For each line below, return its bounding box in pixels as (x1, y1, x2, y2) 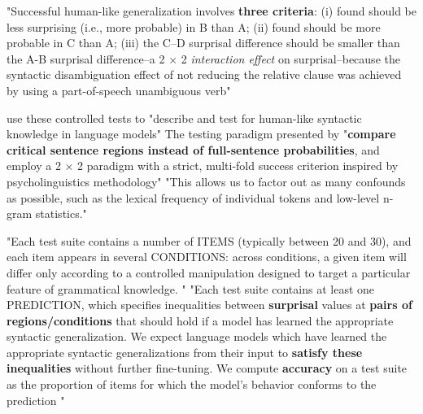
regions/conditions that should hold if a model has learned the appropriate (7, 312, 394, 329)
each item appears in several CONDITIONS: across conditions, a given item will (7, 248, 407, 265)
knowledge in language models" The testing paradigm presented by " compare (7, 125, 396, 142)
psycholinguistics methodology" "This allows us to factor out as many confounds (7, 172, 406, 190)
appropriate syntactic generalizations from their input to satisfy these (7, 343, 363, 360)
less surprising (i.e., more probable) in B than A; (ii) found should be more (7, 18, 381, 35)
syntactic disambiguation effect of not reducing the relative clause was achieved (7, 66, 402, 83)
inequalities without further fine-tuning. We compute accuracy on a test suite (7, 360, 408, 377)
